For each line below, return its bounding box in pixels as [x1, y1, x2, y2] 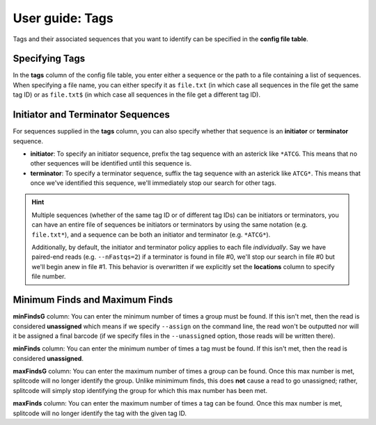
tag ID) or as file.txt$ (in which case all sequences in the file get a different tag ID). [13, 90, 261, 99]
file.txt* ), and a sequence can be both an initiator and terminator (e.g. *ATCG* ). [31, 230, 271, 239]
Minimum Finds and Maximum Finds [13, 294, 173, 306]
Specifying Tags [13, 53, 86, 65]
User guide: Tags [13, 10, 114, 26]
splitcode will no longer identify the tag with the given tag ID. [13, 409, 187, 417]
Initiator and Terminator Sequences [13, 109, 170, 121]
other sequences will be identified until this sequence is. [30, 159, 191, 168]
